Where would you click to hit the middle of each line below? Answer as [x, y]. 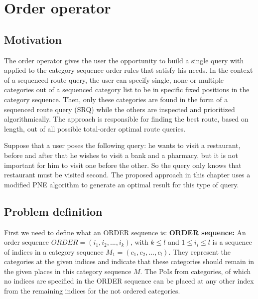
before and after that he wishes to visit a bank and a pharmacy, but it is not [121, 155]
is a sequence [232, 242]
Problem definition [53, 211]
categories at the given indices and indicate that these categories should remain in [129, 261]
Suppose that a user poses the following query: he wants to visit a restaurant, [122, 145]
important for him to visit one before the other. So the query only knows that [123, 165]
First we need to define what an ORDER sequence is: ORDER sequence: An [125, 232]
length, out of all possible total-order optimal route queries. [95, 128]
